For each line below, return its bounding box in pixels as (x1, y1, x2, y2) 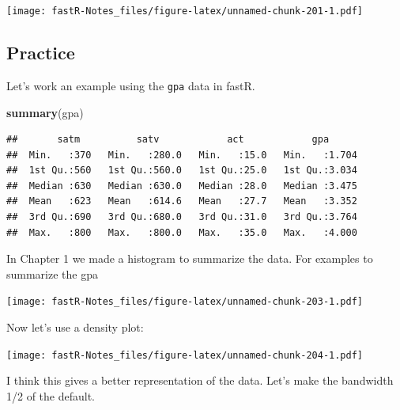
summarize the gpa (6, 265, 98, 282)
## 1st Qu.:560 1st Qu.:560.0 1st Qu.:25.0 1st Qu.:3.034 (6, 165, 357, 177)
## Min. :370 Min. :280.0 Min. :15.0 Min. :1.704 (6, 149, 357, 161)
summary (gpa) (6, 104, 84, 120)
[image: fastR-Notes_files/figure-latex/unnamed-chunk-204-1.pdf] (6, 349, 364, 361)
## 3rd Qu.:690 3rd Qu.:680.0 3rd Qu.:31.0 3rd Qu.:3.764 (6, 211, 357, 223)
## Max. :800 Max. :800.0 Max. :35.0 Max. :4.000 (6, 226, 357, 238)
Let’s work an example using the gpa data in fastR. (6, 77, 255, 93)
